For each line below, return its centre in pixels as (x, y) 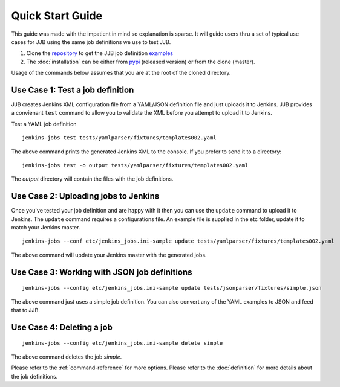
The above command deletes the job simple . (67, 357)
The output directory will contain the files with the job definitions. (92, 179)
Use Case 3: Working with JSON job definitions (102, 272)
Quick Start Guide (57, 16)
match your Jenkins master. (46, 228)
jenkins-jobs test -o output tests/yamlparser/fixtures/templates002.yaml (135, 165)
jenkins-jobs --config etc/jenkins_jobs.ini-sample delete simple (123, 343)
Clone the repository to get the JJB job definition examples (100, 53)
